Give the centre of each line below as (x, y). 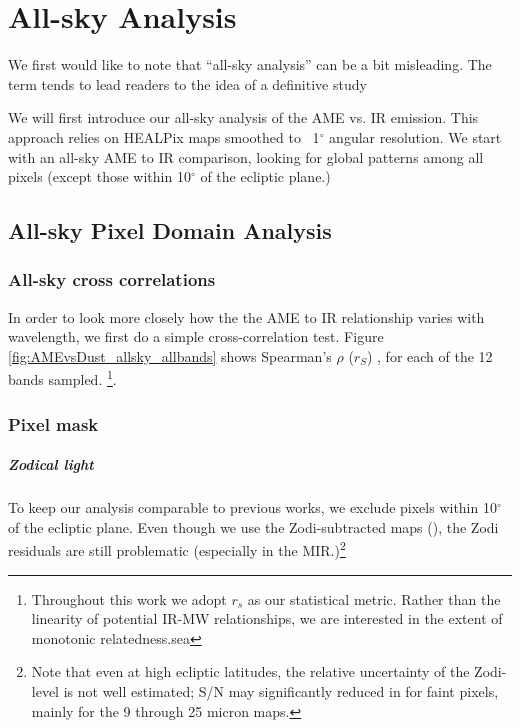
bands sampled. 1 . (62, 378)
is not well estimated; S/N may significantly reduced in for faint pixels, (281, 690)
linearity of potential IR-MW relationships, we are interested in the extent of (267, 618)
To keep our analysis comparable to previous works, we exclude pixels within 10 (252, 507)
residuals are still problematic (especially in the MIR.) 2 (177, 548)
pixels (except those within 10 (99, 176)
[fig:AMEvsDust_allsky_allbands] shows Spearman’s (170, 355)
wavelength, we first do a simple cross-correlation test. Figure (196, 336)
